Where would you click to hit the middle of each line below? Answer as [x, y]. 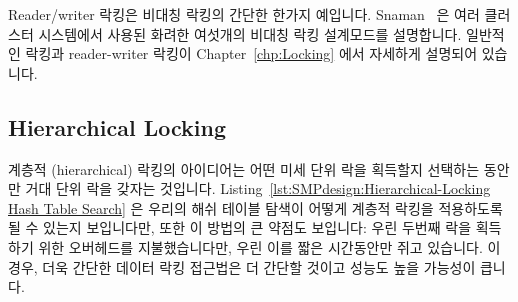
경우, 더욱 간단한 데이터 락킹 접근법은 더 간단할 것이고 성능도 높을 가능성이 [242, 266]
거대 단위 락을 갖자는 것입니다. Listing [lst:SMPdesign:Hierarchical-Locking [258, 188]
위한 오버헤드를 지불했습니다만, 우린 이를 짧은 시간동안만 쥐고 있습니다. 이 [269, 246]
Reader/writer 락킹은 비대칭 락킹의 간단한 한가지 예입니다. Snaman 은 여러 [244, 14]
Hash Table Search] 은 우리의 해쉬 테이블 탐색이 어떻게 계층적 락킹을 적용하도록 [255, 207]
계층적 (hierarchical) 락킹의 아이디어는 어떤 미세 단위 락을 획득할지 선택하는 [244, 168]
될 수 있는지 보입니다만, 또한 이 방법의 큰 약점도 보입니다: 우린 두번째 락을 [240, 227]
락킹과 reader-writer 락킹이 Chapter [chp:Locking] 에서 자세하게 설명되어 [251, 53]
